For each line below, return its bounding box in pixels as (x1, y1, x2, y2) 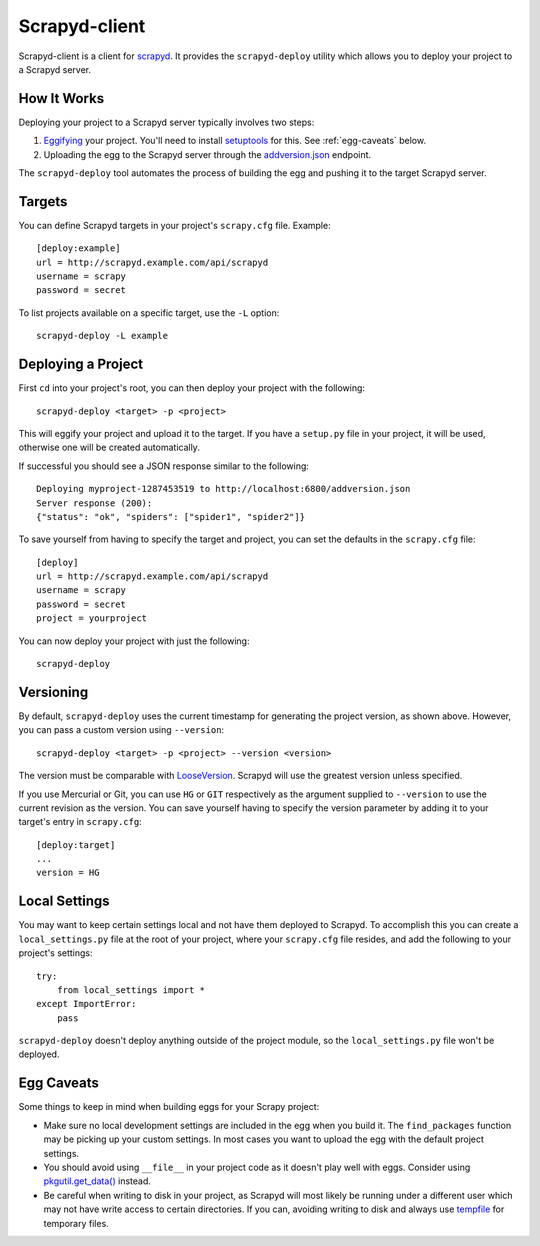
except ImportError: (36, 998, 137, 1010)
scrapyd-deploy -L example (36, 330, 169, 342)
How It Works (18, 90, 105, 107)
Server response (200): (36, 497, 153, 509)
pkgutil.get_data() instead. (43, 1175, 152, 1187)
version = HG (36, 867, 100, 879)
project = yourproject (36, 613, 148, 624)
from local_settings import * (56, 984, 205, 995)
